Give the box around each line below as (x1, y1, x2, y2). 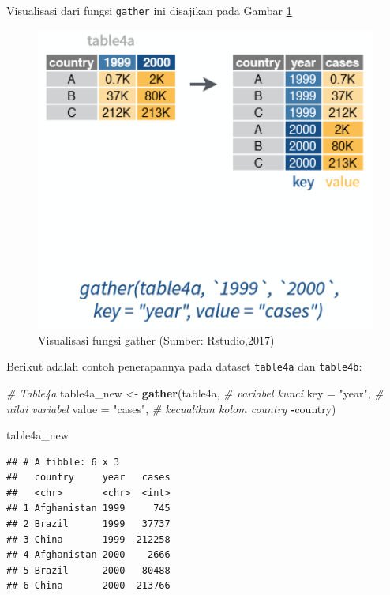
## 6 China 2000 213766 (6, 580, 171, 592)
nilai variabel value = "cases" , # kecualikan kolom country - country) (6, 400, 336, 416)
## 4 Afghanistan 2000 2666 (6, 549, 171, 561)
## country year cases (6, 472, 171, 484)
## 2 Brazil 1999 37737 (6, 518, 171, 530)
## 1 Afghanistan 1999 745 (6, 503, 171, 514)
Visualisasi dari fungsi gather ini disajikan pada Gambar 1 (6, 2, 292, 18)
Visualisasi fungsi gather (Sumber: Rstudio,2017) (38, 331, 275, 348)
